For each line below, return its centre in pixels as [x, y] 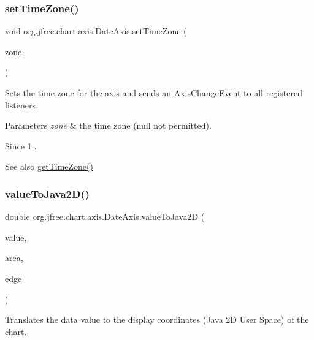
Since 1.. [21, 145]
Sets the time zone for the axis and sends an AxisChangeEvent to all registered [154, 93]
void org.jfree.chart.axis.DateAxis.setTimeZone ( [96, 31]
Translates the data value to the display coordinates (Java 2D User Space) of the [157, 319]
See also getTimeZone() [49, 166]
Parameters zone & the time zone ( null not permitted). [108, 125]
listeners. [21, 104]
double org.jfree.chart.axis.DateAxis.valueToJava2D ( [105, 217]
